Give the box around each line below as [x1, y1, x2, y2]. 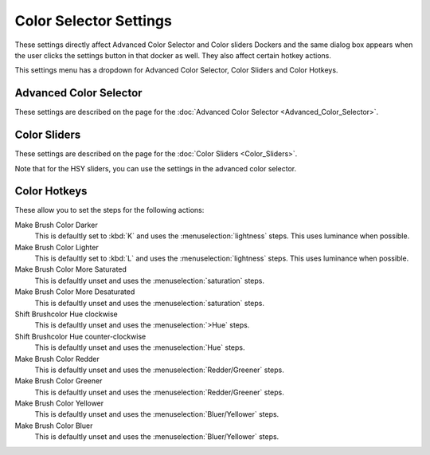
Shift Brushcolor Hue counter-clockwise [14, 331, 147, 341]
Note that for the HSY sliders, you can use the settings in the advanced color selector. [14, 163, 297, 173]
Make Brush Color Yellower [14, 398, 104, 408]
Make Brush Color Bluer [14, 421, 93, 430]
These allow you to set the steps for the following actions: [14, 206, 205, 215]
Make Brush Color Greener [14, 376, 103, 386]
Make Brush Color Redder [14, 354, 100, 363]
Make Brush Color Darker [14, 220, 99, 229]
